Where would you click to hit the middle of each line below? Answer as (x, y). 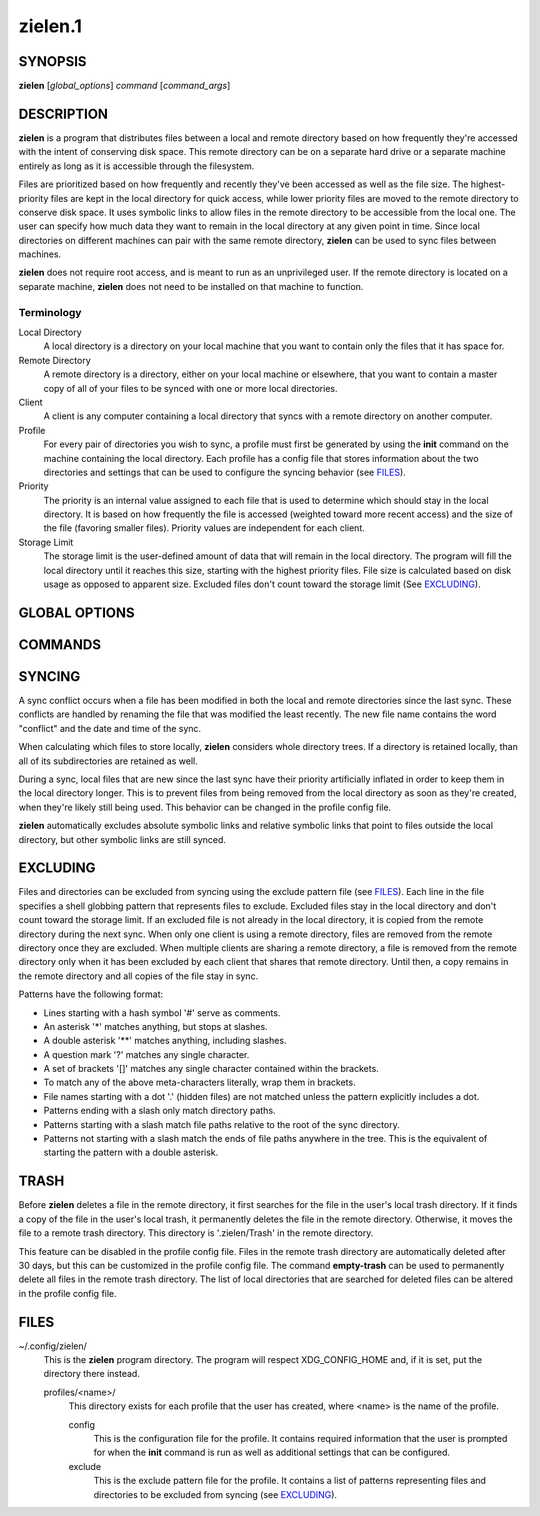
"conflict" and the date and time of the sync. (110, 728)
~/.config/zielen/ (52, 1346)
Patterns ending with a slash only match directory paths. (159, 1111)
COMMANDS (60, 644)
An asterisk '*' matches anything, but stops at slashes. (156, 1026)
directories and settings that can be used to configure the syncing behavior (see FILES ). (225, 472)
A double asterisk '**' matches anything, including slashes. (165, 1041)
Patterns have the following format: (91, 994)
